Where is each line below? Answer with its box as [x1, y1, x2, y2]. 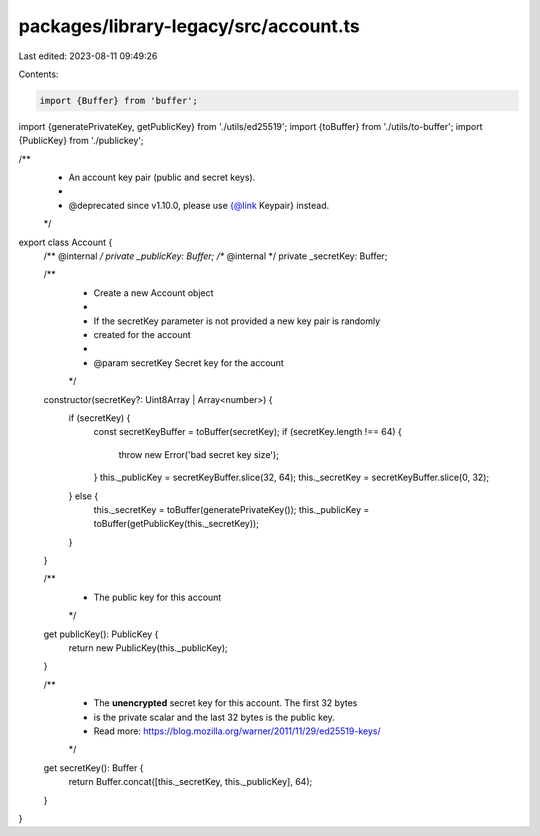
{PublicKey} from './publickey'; [18, 135, 144, 147]
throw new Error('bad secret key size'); [118, 448, 280, 460]
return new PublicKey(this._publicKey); [68, 642, 229, 654]
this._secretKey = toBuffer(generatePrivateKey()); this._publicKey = [93, 503, 370, 515]
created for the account [93, 328, 192, 340]
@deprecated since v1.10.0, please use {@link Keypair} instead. [68, 199, 330, 211]
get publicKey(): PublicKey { [43, 628, 159, 640]
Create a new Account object [93, 286, 214, 299]
